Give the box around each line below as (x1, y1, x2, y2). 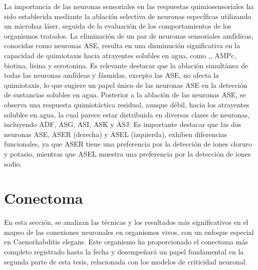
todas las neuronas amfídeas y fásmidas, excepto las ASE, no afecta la (4, 70, 219, 80)
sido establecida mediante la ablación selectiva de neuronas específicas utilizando (4, 11, 251, 21)
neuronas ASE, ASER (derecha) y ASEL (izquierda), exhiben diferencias (4, 128, 227, 139)
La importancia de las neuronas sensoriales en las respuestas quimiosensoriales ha (4, 1, 254, 11)
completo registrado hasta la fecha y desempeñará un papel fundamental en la (4, 246, 244, 256)
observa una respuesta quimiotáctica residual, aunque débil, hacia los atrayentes (4, 99, 249, 109)
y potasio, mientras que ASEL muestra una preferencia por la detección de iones (4, 148, 251, 159)
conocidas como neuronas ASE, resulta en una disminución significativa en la (4, 40, 240, 51)
